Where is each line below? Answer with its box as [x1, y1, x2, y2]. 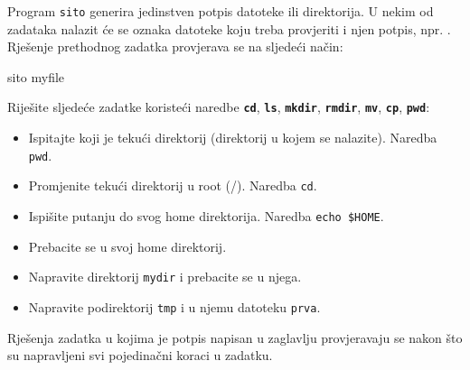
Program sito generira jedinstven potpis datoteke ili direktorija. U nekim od [7, 2, 434, 20]
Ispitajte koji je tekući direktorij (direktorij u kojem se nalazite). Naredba [28, 128, 437, 147]
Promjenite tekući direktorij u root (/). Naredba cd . [28, 176, 317, 195]
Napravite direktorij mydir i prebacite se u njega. [28, 267, 302, 286]
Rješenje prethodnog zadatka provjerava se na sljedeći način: [7, 37, 343, 56]
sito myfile [7, 67, 65, 86]
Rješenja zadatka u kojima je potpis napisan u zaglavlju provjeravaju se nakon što [7, 328, 463, 347]
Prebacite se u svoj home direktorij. [28, 236, 227, 255]
